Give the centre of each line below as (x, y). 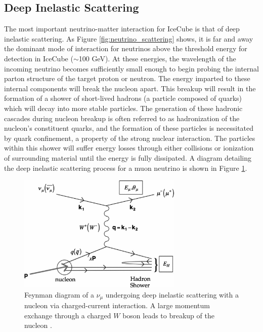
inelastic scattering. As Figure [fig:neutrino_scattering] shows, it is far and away (129, 38)
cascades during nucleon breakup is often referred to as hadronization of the (122, 118)
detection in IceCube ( (39, 58)
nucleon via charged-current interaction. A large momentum (117, 305)
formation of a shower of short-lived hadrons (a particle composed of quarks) (123, 98)
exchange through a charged (68, 315)
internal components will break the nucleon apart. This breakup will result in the (130, 88)
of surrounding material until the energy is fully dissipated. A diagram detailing (128, 157)
